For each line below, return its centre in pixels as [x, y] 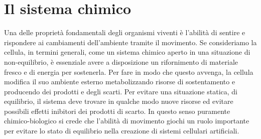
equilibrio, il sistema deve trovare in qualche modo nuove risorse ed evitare [119, 101]
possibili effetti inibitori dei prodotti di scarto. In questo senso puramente [117, 111]
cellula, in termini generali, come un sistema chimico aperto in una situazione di [127, 52]
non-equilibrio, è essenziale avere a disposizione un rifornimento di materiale [121, 61]
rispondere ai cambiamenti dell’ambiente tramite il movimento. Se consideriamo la [130, 42]
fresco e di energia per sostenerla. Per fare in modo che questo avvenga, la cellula [129, 72]
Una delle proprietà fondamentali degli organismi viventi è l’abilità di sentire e [125, 32]
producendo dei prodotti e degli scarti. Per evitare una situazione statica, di [121, 91]
